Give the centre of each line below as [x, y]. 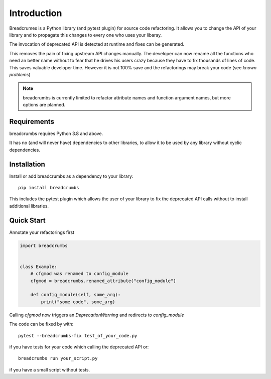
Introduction [36, 13]
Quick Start [27, 220]
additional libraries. [29, 206]
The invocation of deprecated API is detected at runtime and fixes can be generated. [97, 44]
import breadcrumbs [44, 245]
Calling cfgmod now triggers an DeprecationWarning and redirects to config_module [97, 315]
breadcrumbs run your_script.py [58, 358]
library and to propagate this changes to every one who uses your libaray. [86, 35]
